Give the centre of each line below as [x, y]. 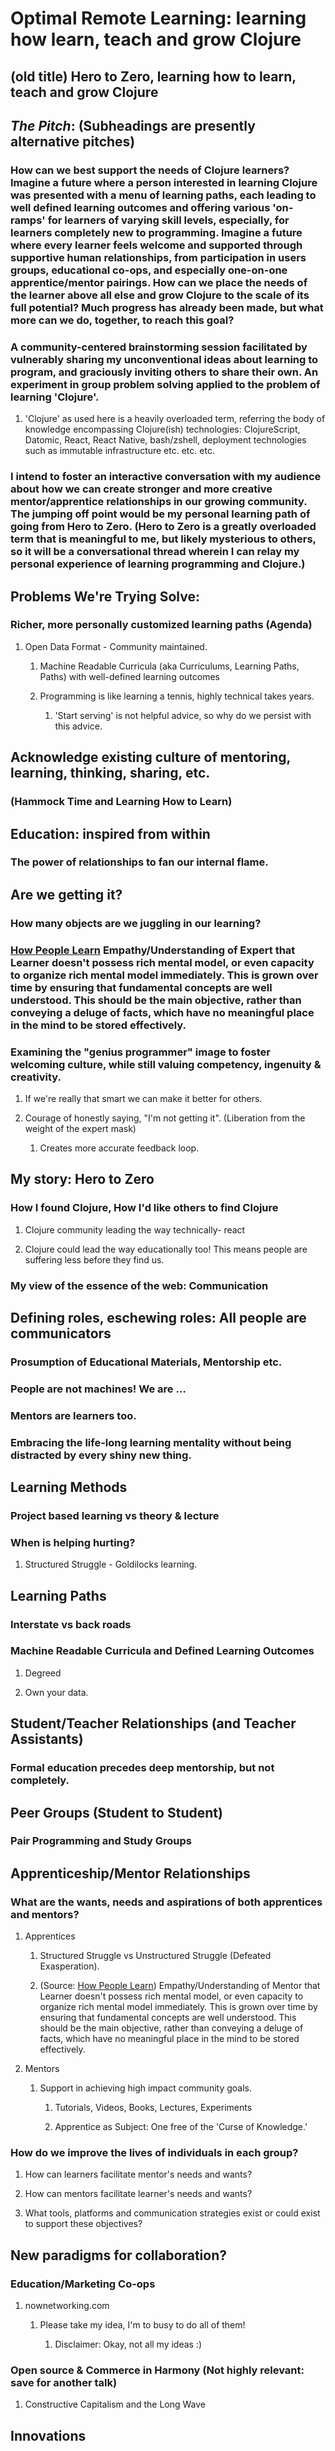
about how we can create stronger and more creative [141, 489]
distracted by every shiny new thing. [101, 1455]
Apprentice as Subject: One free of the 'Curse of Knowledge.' [181, 2127]
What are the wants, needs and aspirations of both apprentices [166, 1902]
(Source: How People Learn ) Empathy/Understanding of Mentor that [180, 1986]
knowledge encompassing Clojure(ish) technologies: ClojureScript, [162, 429]
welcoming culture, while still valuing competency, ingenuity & [166, 1064]
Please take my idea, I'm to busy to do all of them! [142, 2325]
